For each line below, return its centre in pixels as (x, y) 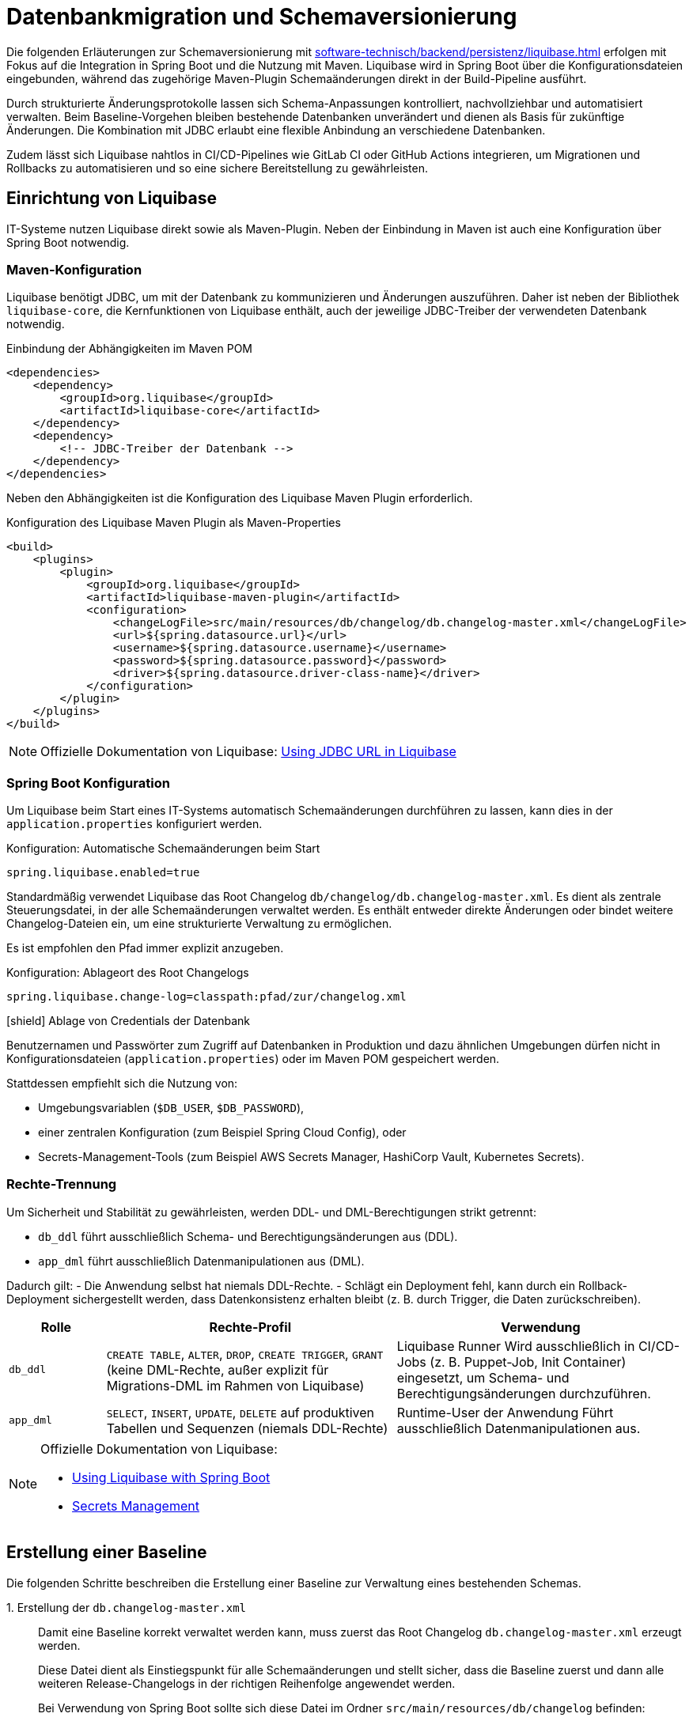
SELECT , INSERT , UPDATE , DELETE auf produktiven (240, 1412)
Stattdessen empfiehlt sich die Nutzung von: (122, 1084)
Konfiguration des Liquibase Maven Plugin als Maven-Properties (174, 523)
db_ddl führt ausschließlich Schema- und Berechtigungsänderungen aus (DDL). (248, 1236)
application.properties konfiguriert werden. (134, 824)
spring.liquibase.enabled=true (103, 873)
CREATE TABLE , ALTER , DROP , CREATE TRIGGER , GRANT (245, 1354)
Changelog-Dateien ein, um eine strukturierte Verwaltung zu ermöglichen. (199, 924)
